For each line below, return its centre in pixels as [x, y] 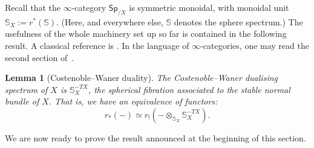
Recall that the [33, 7]
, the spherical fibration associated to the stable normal [189, 89]
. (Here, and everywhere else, [110, 21]
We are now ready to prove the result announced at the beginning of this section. [155, 137]
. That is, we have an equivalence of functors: [133, 101]
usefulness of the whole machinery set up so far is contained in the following [146, 34]
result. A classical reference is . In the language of [97, 45]
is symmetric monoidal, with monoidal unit [209, 7]
